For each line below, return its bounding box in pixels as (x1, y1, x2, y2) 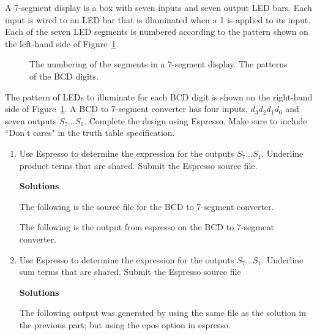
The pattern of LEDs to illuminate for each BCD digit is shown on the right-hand (5, 90, 313, 103)
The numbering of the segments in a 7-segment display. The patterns (29, 58, 288, 70)
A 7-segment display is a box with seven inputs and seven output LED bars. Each (5, 1, 312, 13)
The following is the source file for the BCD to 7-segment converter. (19, 200, 274, 213)
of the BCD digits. (29, 69, 99, 82)
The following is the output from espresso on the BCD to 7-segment (19, 220, 274, 233)
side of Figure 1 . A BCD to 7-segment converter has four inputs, (5, 102, 248, 115)
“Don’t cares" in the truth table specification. (5, 126, 175, 139)
